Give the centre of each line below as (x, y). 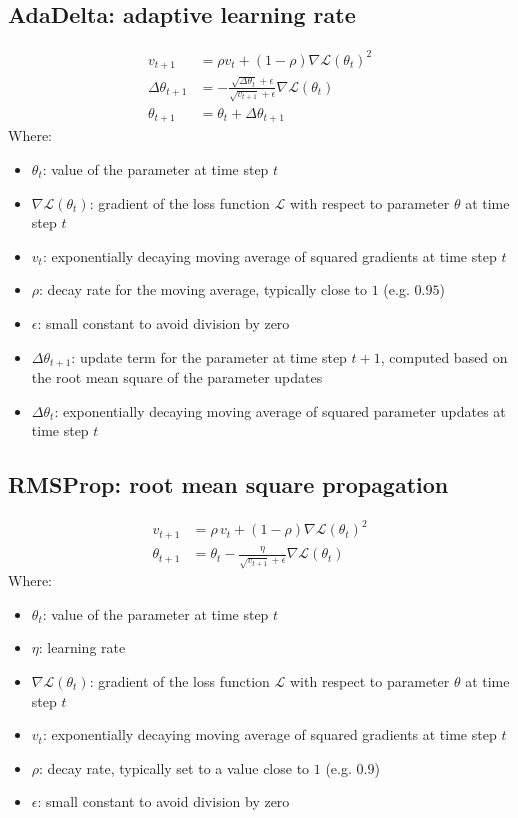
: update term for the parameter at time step (209, 356)
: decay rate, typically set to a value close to (174, 767)
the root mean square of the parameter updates (177, 376)
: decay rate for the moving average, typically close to (203, 289)
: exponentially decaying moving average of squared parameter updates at (280, 410)
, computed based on (444, 356)
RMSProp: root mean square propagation (228, 484)
